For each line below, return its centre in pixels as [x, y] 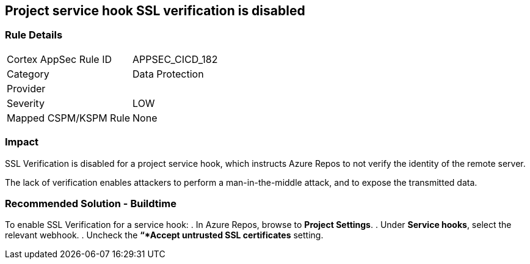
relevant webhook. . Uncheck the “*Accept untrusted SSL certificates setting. [164, 235]
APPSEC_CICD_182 [175, 59]
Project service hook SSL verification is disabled [155, 11]
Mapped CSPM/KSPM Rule [69, 118]
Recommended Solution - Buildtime [91, 203]
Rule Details [34, 35]
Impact [22, 142]
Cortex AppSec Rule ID [60, 59]
